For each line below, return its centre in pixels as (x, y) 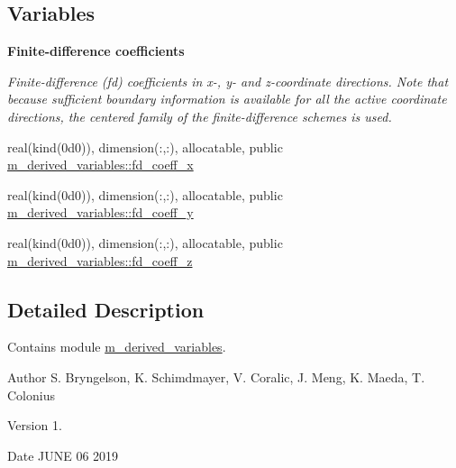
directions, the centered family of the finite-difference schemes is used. (200, 116)
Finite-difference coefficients (96, 51)
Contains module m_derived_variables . (117, 347)
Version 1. (35, 425)
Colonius (31, 395)
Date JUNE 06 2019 (63, 455)
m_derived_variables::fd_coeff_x (100, 165)
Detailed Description (106, 309)
